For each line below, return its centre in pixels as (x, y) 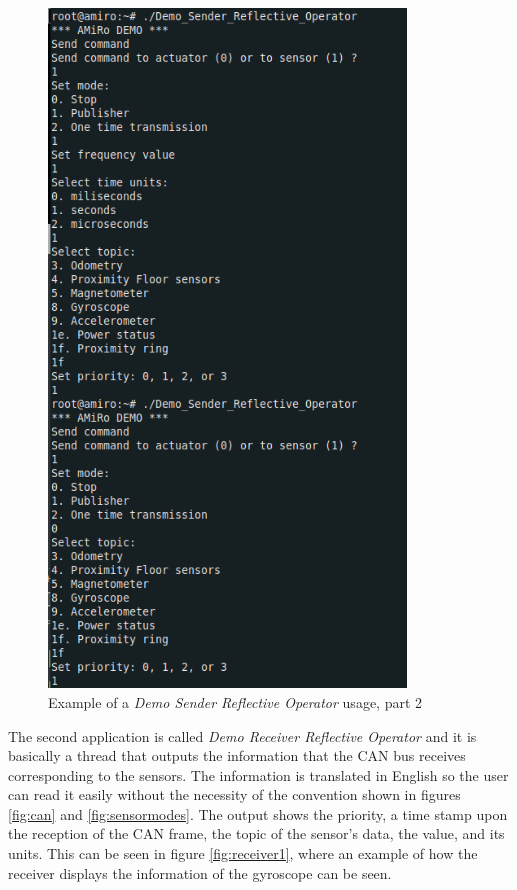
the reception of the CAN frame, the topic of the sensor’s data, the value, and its (256, 833)
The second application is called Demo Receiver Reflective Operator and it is (242, 735)
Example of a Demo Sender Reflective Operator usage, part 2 (235, 701)
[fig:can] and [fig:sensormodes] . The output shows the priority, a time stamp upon (258, 813)
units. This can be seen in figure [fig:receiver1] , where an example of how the (243, 853)
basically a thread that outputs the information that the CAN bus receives (237, 755)
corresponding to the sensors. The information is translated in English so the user (258, 774)
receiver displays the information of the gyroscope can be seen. (200, 872)
